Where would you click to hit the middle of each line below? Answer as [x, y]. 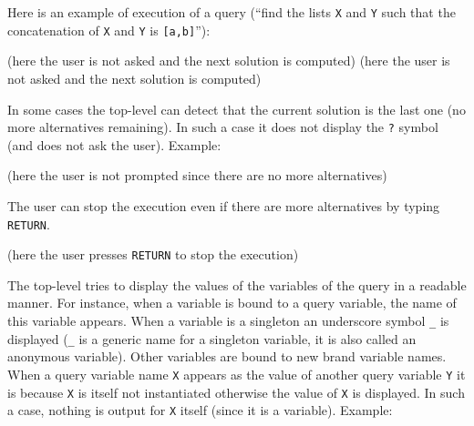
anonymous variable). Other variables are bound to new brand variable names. [227, 356]
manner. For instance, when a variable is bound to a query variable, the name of [232, 303]
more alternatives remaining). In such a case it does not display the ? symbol [223, 127]
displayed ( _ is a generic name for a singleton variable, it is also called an [212, 338]
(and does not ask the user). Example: [114, 144]
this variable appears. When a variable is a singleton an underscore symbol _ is [228, 321]
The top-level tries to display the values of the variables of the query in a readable [237, 284]
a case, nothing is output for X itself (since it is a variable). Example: [200, 410]
